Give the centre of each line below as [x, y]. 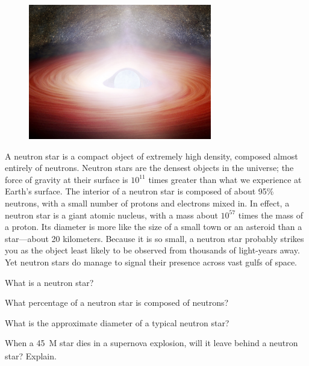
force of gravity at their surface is [67, 179]
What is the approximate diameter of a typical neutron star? [117, 322]
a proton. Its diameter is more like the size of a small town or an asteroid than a [154, 227]
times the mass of [270, 215]
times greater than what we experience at [225, 179]
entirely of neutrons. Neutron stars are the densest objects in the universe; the [149, 168]
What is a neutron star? [49, 282]
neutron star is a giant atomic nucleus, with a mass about [111, 215]
